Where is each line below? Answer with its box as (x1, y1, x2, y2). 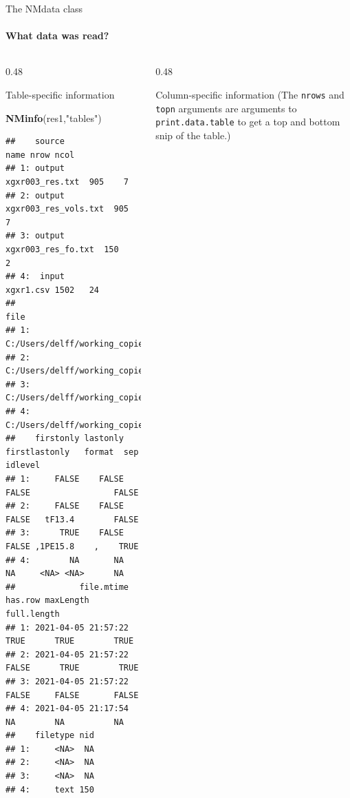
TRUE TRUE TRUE (6, 636, 134, 646)
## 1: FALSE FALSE (6, 474, 124, 484)
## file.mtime (6, 582, 129, 592)
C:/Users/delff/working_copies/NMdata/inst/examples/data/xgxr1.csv (6, 420, 326, 430)
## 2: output (6, 190, 65, 201)
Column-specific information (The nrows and (155, 87, 344, 101)
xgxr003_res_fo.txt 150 (6, 244, 119, 254)
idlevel (6, 460, 41, 471)
